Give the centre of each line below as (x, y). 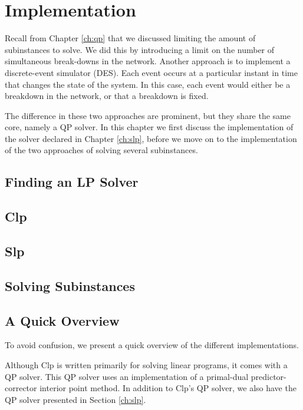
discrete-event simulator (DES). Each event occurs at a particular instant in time (151, 72)
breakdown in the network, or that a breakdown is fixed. (107, 96)
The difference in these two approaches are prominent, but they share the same (148, 115)
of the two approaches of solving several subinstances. (101, 150)
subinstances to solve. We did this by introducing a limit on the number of (140, 49)
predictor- (269, 376)
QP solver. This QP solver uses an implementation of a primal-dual (127, 376)
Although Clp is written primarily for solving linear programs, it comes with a (146, 364)
